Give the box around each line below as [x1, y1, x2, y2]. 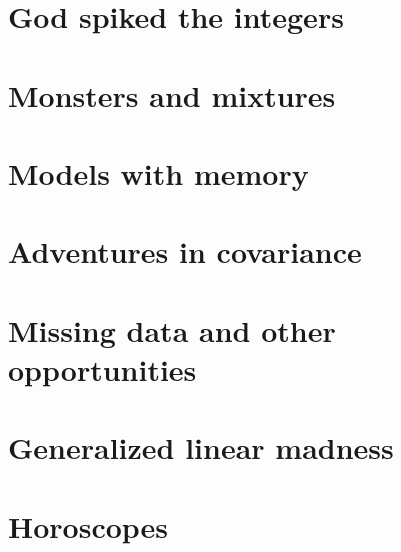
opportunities [8, 348, 197, 389]
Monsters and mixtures [8, 74, 336, 115]
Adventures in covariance [8, 231, 362, 272]
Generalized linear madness [8, 427, 394, 468]
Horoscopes [8, 505, 169, 546]
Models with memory [8, 152, 309, 193]
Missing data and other [8, 309, 336, 350]
